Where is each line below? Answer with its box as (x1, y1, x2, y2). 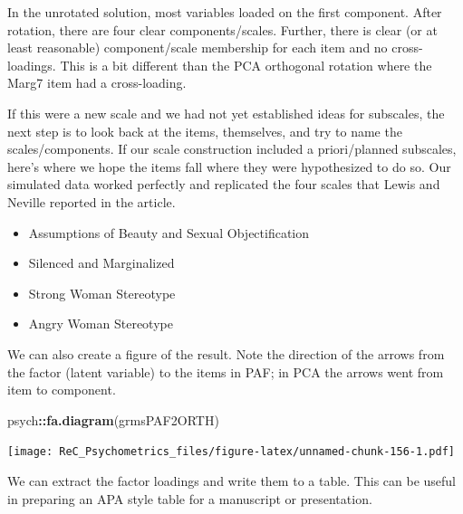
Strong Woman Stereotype (28, 283, 176, 302)
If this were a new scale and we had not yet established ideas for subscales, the (7, 103, 445, 122)
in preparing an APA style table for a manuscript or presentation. (7, 489, 372, 508)
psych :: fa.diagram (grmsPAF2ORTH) (7, 410, 219, 429)
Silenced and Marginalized (28, 253, 175, 272)
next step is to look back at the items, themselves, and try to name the (7, 121, 402, 140)
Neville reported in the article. (7, 192, 176, 211)
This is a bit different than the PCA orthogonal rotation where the (60, 55, 432, 74)
